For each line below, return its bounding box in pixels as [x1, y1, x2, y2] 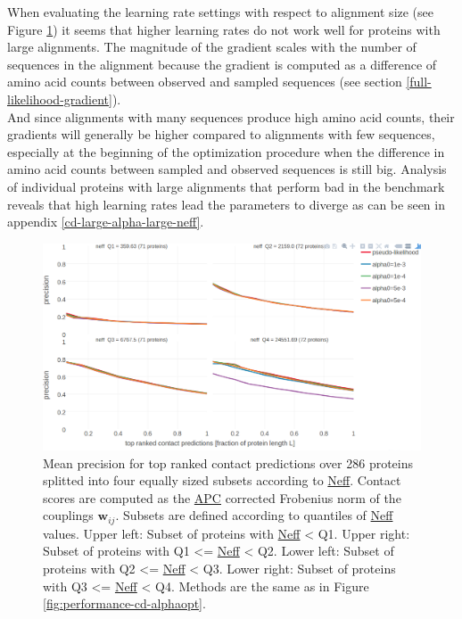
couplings [43, 506, 94, 524]
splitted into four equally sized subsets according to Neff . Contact [43, 471, 401, 490]
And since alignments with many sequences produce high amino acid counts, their [7, 107, 455, 126]
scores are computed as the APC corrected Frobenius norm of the [43, 488, 401, 507]
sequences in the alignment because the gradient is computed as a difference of [7, 54, 437, 73]
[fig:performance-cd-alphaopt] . [43, 594, 206, 613]
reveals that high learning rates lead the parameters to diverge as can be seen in [7, 194, 445, 213]
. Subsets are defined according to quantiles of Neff [115, 506, 393, 524]
